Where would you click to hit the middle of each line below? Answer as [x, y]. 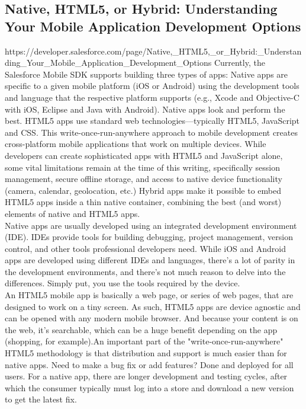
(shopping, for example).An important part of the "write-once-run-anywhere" [144, 341]
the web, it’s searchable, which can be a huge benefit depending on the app [141, 329]
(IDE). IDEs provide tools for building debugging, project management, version [149, 237]
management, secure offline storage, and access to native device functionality [144, 179]
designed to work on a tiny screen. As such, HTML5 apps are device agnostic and [153, 306]
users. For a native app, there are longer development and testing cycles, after [146, 376]
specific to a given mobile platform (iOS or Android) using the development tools [152, 86]
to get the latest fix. [41, 399]
